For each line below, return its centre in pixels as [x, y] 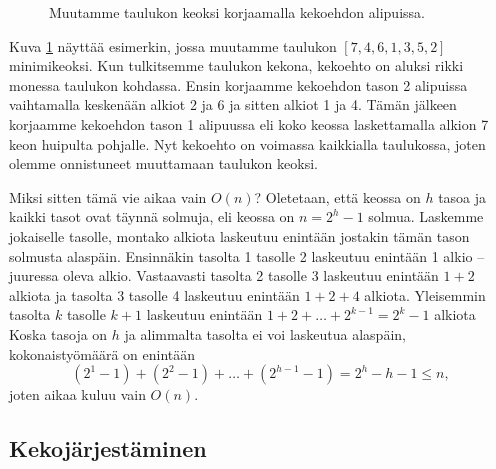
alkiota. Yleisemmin [425, 294]
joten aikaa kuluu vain [77, 394]
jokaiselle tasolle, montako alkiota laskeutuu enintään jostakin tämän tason [239, 235]
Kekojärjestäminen [108, 448]
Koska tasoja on [58, 333]
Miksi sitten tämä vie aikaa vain [108, 196]
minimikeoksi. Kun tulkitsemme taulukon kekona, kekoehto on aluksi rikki [236, 65]
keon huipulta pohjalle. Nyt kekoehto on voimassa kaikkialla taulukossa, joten [247, 143]
